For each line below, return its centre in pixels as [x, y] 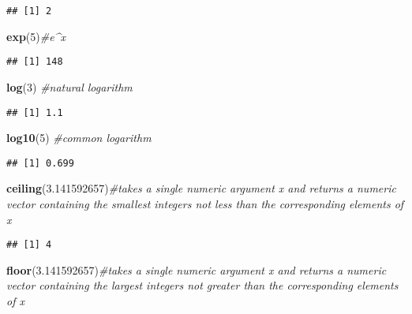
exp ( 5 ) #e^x [36, 36]
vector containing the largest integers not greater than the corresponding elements [202, 285]
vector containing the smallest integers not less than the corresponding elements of [205, 204]
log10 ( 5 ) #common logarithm [79, 138]
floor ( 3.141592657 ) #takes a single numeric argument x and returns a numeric [197, 269]
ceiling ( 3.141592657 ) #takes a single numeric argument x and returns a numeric [201, 188]
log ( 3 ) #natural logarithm [69, 86]
